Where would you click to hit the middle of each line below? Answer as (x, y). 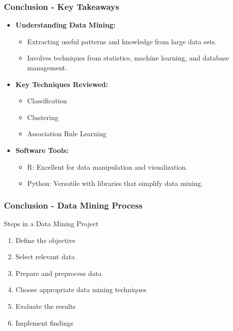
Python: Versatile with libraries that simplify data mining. (115, 183)
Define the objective (45, 240)
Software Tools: (42, 150)
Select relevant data (45, 256)
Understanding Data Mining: (65, 25)
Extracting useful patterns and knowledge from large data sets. (122, 41)
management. (47, 67)
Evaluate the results (45, 306)
